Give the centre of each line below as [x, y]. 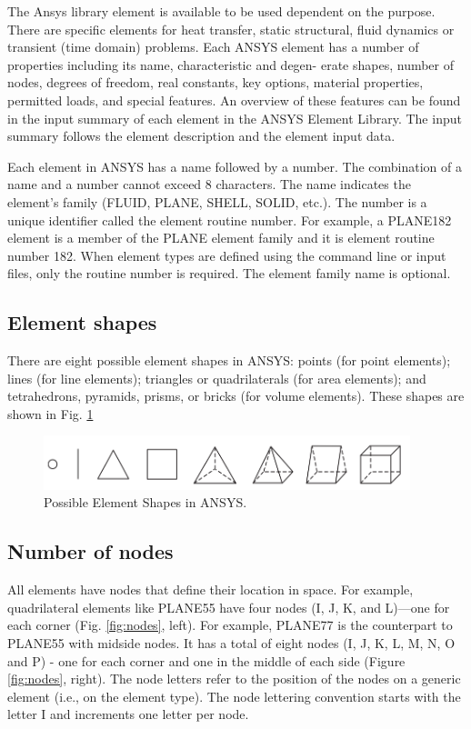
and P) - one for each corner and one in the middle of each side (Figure [206, 660]
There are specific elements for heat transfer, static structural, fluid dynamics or [231, 29]
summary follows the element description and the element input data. [201, 136]
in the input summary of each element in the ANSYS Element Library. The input [235, 118]
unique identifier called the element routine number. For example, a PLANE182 [230, 220]
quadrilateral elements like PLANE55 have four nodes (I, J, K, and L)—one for [229, 607]
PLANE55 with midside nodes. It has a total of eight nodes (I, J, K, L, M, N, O [231, 643]
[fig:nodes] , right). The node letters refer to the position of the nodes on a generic [234, 679]
